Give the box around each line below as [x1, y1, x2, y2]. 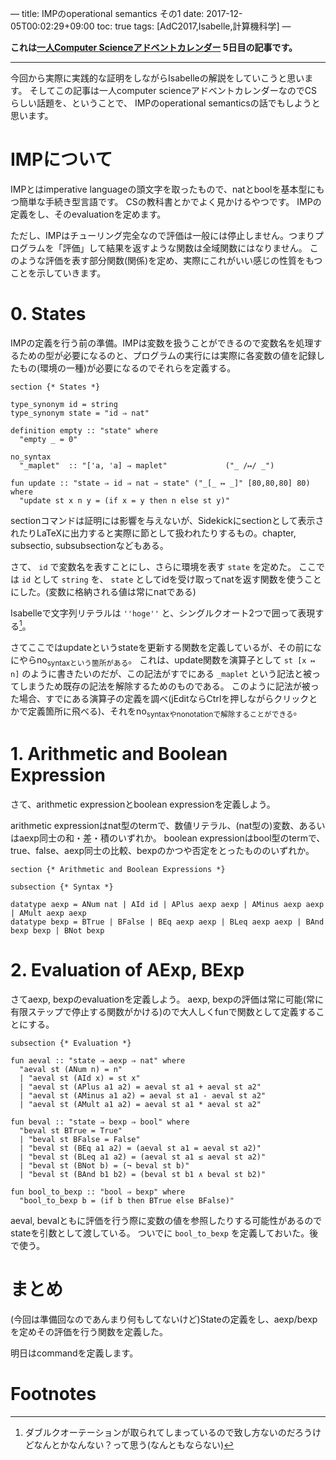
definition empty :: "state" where [10, 425, 159, 436]
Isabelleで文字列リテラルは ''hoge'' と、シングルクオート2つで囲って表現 [10, 607, 316, 619]
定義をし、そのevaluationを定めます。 [10, 208, 167, 220]
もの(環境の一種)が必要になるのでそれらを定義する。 [18, 362, 237, 374]
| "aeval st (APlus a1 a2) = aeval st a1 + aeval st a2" [19, 1082, 262, 1092]
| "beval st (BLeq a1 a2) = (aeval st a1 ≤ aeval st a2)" [19, 1152, 267, 1162]
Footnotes [10, 1383, 97, 1406]
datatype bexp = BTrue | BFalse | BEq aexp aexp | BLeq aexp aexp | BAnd [10, 917, 325, 927]
